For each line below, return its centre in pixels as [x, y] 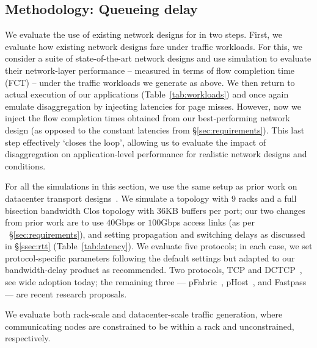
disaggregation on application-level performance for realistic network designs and [156, 154]
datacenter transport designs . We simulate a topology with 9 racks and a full [151, 198]
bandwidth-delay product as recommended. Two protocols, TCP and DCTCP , [154, 270]
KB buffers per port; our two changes [235, 210]
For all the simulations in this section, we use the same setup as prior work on [151, 186]
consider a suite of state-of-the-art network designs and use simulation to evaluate [158, 58]
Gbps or [130, 222]
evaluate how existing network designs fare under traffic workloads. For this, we [154, 46]
